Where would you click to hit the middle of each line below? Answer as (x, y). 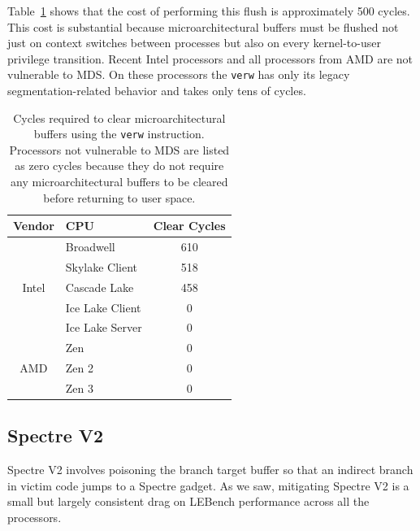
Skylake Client (102, 266)
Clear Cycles (189, 226)
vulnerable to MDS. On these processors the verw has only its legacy (179, 74)
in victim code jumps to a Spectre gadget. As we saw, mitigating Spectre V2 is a (208, 485)
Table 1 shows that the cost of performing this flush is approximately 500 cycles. (209, 11)
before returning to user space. (119, 197)
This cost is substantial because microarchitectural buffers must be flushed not (203, 26)
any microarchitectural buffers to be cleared (119, 182)
